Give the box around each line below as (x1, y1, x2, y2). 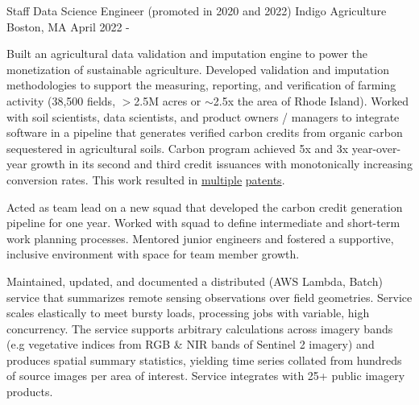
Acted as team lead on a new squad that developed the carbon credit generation (6, 198, 403, 215)
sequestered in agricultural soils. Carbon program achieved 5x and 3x (6, 139, 349, 156)
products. (6, 383, 53, 400)
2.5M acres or (134, 92, 201, 109)
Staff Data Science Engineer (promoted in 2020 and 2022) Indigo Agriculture (6, 2, 387, 19)
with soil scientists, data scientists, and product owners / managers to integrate (6, 108, 400, 125)
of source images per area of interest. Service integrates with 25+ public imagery (6, 367, 405, 384)
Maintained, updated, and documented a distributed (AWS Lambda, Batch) (6, 272, 383, 289)
